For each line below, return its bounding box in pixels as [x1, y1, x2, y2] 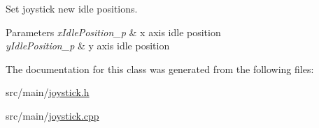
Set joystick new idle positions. [6, 1, 138, 15]
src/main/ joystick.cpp [6, 108, 99, 122]
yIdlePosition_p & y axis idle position [6, 38, 170, 53]
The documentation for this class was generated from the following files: [6, 61, 314, 76]
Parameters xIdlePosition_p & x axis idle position [6, 24, 221, 39]
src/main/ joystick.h [6, 85, 90, 99]
